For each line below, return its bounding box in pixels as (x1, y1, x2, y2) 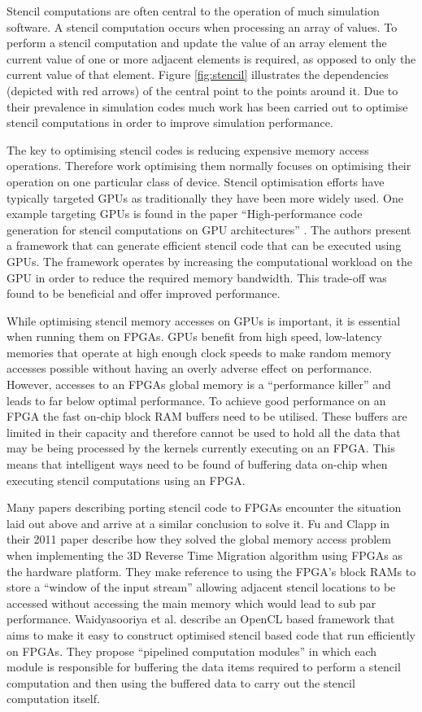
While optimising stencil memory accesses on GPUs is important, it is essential (7, 312, 401, 329)
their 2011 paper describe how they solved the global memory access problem (7, 531, 391, 548)
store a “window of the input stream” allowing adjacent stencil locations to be (7, 579, 396, 596)
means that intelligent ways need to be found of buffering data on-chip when (7, 456, 388, 473)
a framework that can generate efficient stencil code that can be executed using (7, 237, 402, 254)
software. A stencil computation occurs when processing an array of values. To (7, 18, 398, 35)
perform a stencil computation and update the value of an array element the (7, 34, 387, 51)
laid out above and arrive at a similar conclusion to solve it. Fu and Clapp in (7, 514, 390, 531)
